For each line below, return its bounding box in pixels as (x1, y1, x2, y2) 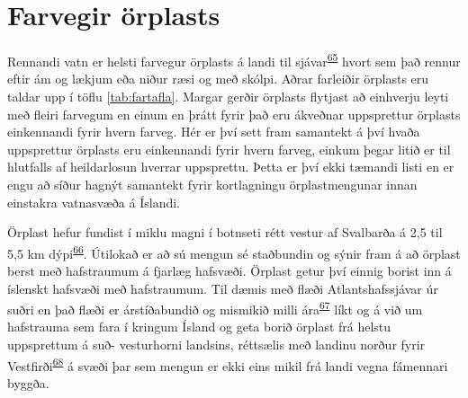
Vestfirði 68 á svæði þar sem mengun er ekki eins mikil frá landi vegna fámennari (7, 353, 448, 375)
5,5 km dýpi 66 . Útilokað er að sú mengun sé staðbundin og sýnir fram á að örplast (7, 241, 461, 262)
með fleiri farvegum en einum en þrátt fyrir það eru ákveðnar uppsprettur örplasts (7, 104, 461, 123)
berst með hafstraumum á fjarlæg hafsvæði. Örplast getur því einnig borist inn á (7, 261, 452, 279)
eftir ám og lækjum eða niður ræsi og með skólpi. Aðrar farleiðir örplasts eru (7, 69, 429, 88)
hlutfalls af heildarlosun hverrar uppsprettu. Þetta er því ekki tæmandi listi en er (7, 157, 454, 176)
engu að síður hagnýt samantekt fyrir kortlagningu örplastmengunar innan (7, 174, 418, 193)
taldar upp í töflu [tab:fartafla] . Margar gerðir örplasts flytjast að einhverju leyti (7, 86, 449, 105)
